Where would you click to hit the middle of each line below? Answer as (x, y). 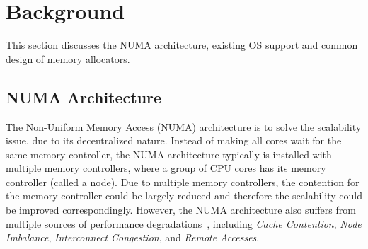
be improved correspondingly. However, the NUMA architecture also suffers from (181, 210)
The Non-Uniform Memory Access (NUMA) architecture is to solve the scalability (184, 126)
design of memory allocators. (68, 58)
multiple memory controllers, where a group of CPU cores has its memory (166, 168)
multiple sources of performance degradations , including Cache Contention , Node (184, 223)
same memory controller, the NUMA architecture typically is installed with (169, 154)
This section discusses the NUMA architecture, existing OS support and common (182, 45)
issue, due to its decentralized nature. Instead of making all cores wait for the (174, 140)
